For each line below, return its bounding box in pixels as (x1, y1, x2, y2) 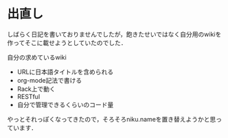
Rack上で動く (16, 85, 56, 93)
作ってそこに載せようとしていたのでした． (7, 38, 127, 46)
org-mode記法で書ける (16, 76, 82, 84)
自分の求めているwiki (7, 53, 67, 61)
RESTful (16, 92, 41, 100)
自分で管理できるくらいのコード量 (16, 100, 114, 109)
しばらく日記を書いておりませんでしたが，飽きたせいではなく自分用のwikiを (7, 30, 222, 38)
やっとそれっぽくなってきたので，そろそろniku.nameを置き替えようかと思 (7, 115, 216, 123)
